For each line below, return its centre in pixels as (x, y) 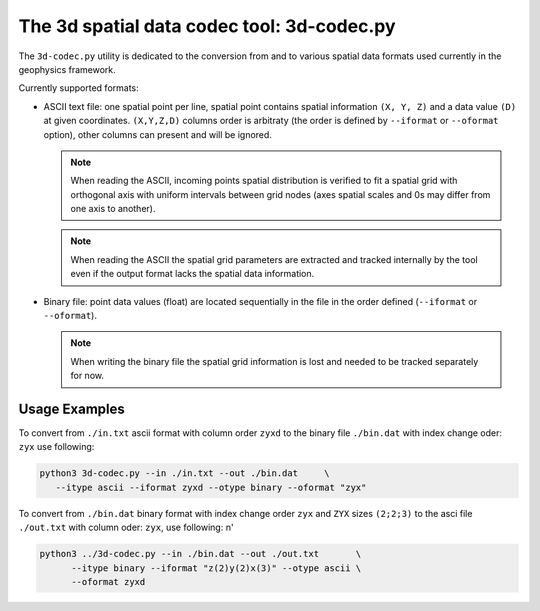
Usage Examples (71, 409)
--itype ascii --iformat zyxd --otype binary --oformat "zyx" (211, 487)
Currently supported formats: (78, 88)
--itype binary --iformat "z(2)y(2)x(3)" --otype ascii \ (216, 568)
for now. (87, 376)
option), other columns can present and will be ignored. (157, 134)
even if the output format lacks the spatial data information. (192, 274)
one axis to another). (113, 209)
